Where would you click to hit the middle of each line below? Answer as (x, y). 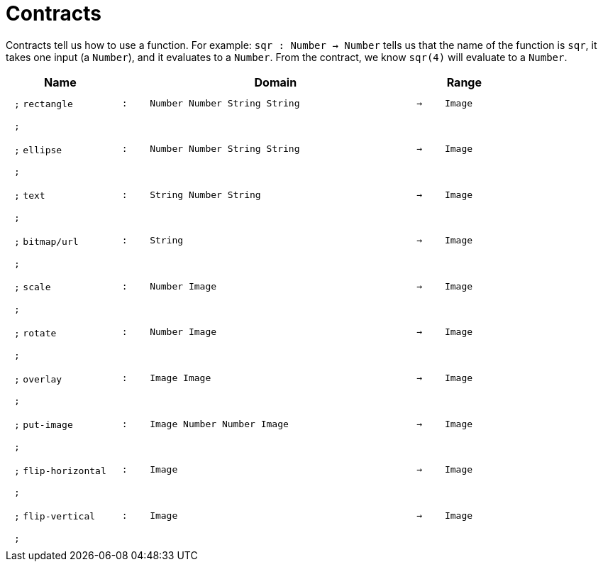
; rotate (35, 333)
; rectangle (44, 104)
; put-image (44, 425)
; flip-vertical (55, 517)
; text (30, 196)
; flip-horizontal (60, 470)
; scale (33, 287)
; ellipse (38, 150)
